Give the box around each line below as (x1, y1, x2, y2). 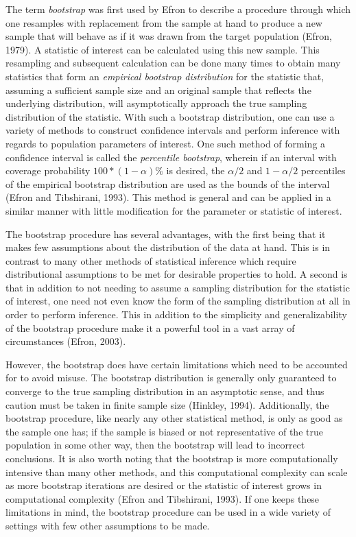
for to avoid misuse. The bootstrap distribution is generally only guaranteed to (5, 370, 337, 385)
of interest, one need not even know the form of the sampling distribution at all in (5, 294, 351, 308)
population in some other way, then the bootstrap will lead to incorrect (5, 438, 305, 452)
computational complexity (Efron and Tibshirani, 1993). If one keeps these (5, 491, 320, 505)
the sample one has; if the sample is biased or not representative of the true (5, 424, 323, 438)
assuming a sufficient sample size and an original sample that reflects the (5, 82, 311, 97)
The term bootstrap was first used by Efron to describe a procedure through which (5, 2, 351, 16)
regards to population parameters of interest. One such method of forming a (5, 136, 326, 150)
